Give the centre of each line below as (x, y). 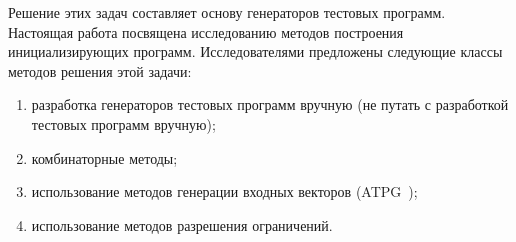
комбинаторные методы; (104, 157)
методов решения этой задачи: (100, 70)
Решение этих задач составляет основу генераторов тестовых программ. (227, 12)
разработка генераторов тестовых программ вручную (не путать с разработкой (270, 104)
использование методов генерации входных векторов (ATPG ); (224, 191)
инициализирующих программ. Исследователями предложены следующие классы (255, 51)
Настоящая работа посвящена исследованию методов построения (206, 31)
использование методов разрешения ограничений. (182, 224)
